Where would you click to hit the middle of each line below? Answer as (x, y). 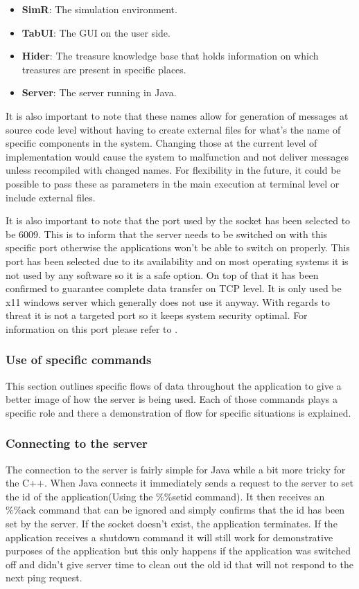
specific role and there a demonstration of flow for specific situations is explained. (178, 412)
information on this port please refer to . (92, 328)
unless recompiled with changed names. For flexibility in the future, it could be (173, 170)
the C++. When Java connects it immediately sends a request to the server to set (179, 483)
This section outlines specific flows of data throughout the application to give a (174, 385)
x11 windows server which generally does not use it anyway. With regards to (168, 301)
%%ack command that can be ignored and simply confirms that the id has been (175, 510)
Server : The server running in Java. (99, 92)
